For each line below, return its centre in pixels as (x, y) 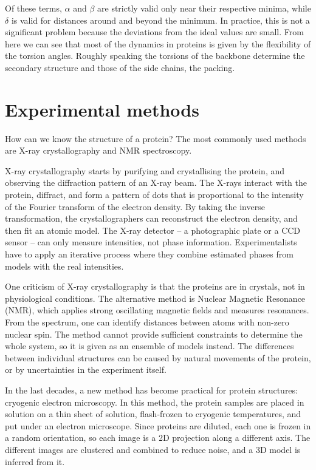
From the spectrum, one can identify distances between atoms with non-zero (147, 322)
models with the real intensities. (64, 266)
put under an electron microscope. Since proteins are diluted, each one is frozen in (158, 425)
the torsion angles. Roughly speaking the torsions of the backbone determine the (155, 56)
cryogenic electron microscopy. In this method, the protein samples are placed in (155, 402)
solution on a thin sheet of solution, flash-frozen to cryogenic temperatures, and (153, 414)
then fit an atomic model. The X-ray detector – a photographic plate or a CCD (153, 230)
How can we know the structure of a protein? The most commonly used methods (156, 138)
